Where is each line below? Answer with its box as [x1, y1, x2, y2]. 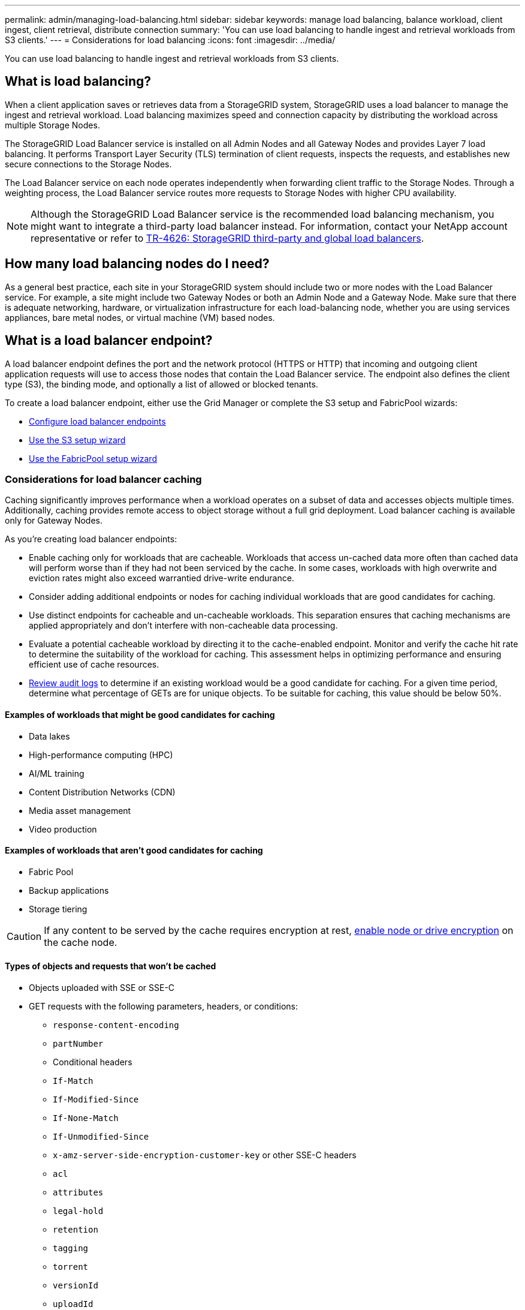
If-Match [53, 1075, 93, 1086]
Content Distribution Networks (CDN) [29, 786, 176, 797]
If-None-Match [53, 1113, 119, 1123]
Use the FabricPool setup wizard [29, 453, 157, 464]
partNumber [53, 1038, 104, 1048]
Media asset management [29, 805, 131, 816]
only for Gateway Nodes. [5, 515, 102, 526]
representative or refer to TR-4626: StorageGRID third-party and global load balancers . [31, 232, 424, 244]
